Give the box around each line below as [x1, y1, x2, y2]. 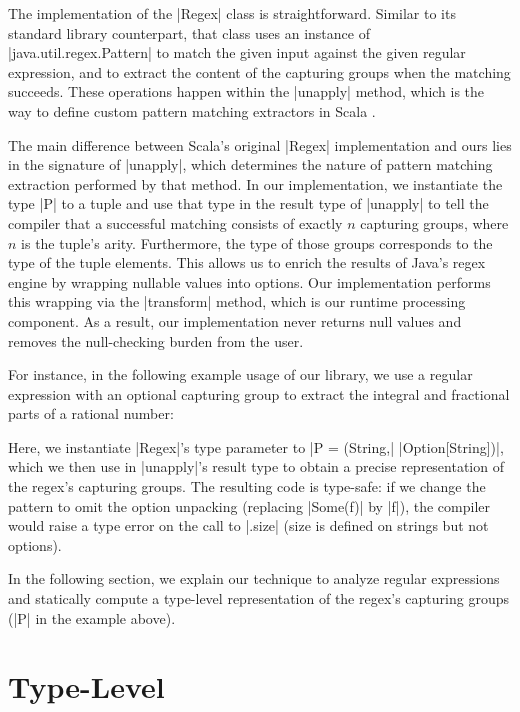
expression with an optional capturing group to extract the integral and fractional [8, 383, 510, 404]
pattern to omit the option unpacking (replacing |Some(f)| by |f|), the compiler [8, 495, 491, 516]
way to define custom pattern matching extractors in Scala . [8, 100, 376, 121]
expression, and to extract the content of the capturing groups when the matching [8, 61, 511, 82]
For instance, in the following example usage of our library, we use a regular [8, 364, 473, 385]
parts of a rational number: [8, 403, 174, 424]
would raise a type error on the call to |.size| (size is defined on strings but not [8, 515, 489, 536]
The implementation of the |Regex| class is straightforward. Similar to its [8, 3, 456, 23]
